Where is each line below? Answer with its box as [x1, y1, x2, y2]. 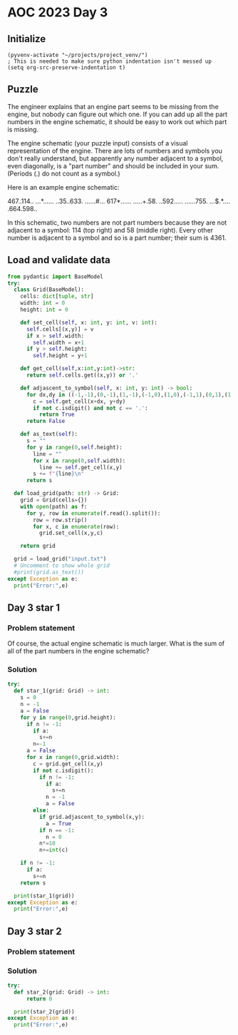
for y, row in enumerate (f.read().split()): [26, 509, 161, 517]
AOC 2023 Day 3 [7, 4, 108, 21]
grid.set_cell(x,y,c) [38, 529, 103, 537]
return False [26, 418, 66, 425]
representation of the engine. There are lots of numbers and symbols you [7, 146, 223, 155]
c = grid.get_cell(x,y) [33, 760, 103, 768]
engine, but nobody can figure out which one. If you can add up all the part [7, 110, 228, 118]
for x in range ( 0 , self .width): [33, 457, 126, 464]
